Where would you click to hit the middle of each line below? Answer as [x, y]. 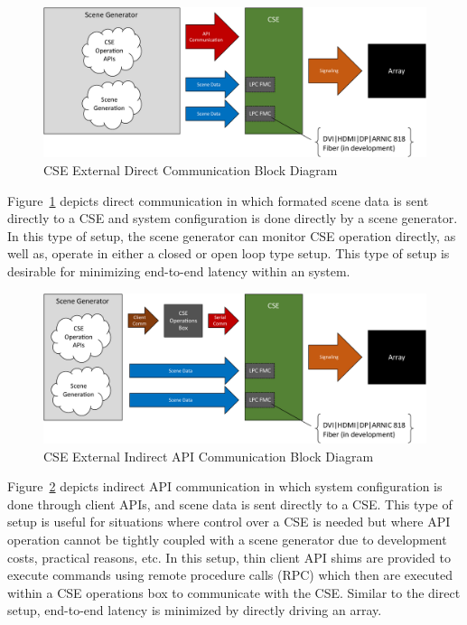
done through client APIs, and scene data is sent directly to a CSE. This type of [230, 504]
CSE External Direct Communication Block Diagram [191, 170]
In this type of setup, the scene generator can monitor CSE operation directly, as [232, 235]
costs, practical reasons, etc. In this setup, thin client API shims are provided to [229, 557]
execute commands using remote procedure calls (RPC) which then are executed [230, 575]
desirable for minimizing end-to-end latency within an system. [179, 271]
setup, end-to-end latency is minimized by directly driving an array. [195, 610]
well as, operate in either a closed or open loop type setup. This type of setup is [229, 253]
